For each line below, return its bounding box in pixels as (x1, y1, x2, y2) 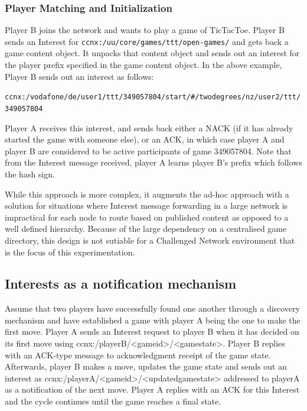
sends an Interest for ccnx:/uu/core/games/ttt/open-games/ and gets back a (5, 35, 289, 47)
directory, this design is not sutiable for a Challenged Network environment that (5, 234, 295, 246)
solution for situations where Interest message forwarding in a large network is (5, 199, 288, 212)
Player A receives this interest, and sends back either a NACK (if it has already (5, 121, 293, 134)
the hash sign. (5, 167, 55, 180)
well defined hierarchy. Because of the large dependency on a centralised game (5, 222, 287, 235)
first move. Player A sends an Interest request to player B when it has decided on (5, 325, 299, 338)
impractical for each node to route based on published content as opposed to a (5, 211, 289, 223)
